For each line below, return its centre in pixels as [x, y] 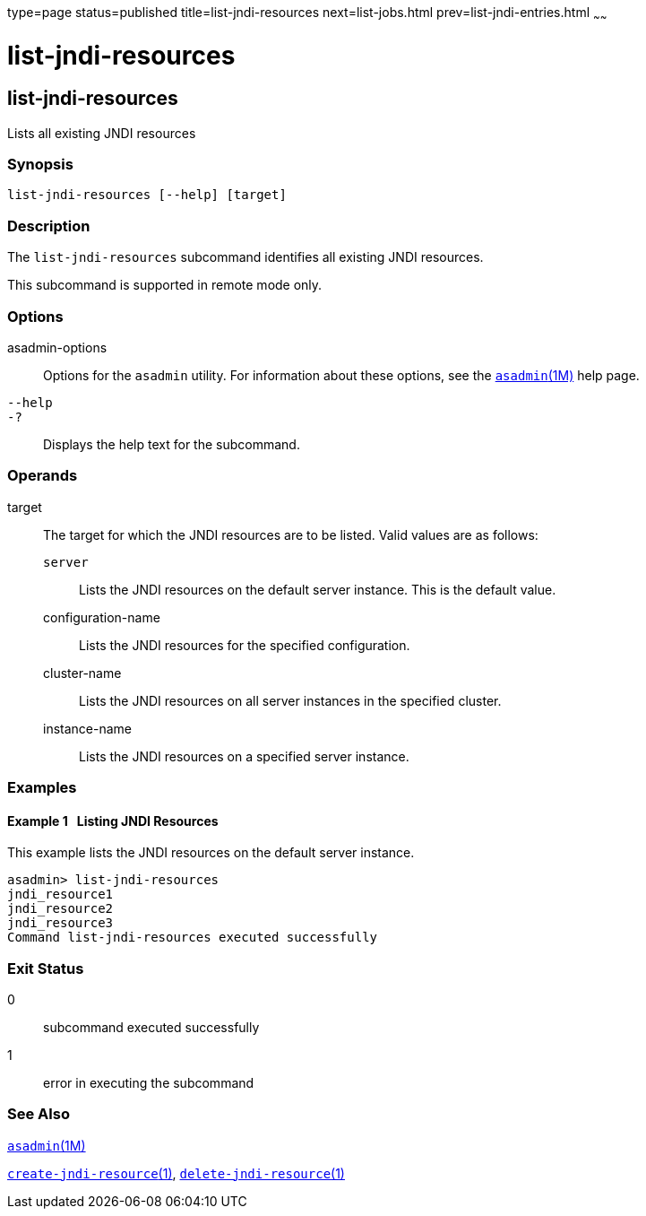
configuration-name [102, 617]
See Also [39, 1114]
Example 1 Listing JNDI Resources [113, 821]
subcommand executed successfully [151, 1028]
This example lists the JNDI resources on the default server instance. [211, 853]
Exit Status [46, 968]
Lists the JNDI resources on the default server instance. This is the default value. [318, 589]
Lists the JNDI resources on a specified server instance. [244, 756]
